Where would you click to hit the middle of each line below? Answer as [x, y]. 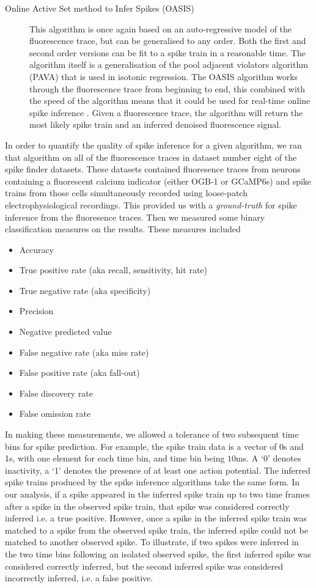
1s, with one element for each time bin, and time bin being [115, 458]
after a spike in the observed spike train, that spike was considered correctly [147, 506]
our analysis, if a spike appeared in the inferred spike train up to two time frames [157, 494]
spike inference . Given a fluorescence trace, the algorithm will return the [166, 112]
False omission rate [55, 413]
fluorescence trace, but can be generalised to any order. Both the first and [168, 41]
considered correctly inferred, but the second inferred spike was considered [144, 566]
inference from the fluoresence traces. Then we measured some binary [135, 217]
